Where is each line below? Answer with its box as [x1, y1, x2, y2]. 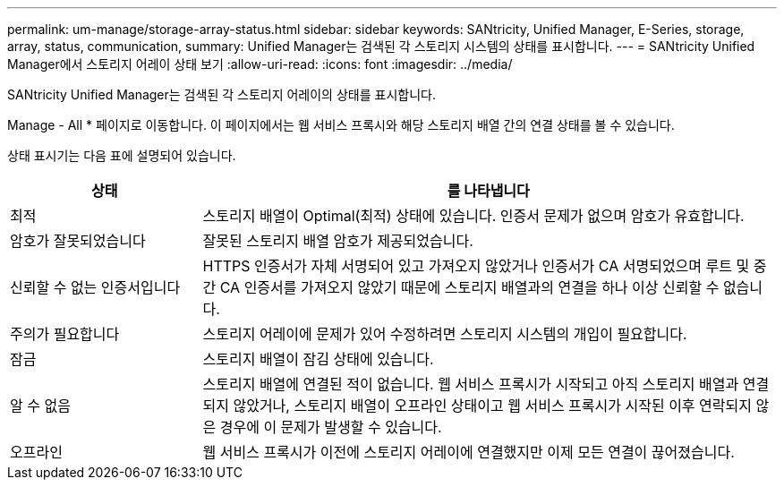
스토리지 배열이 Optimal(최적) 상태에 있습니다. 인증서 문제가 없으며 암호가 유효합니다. [202, 207, 745, 225]
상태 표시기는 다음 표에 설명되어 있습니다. [7, 148, 236, 163]
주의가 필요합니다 [10, 325, 120, 343]
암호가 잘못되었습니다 [10, 232, 146, 250]
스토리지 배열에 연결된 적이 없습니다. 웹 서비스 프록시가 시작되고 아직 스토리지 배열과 [202, 375, 739, 393]
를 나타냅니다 [447, 182, 530, 200]
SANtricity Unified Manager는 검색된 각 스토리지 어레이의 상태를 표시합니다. [7, 87, 436, 102]
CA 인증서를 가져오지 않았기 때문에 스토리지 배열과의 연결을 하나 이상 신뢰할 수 [219, 278, 720, 296]
